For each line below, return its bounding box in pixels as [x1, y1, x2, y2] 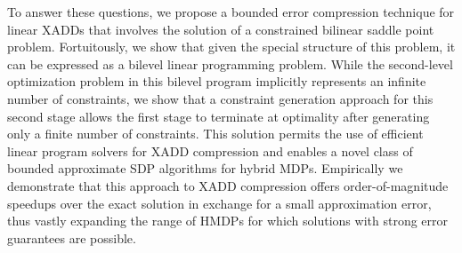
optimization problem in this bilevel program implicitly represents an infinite [7, 72, 426, 91]
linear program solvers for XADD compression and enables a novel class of [7, 141, 413, 160]
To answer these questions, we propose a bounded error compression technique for [7, 3, 455, 20]
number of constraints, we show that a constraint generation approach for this [7, 89, 434, 107]
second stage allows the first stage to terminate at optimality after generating [7, 107, 430, 125]
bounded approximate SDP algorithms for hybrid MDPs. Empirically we [7, 159, 403, 178]
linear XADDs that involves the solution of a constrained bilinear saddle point [7, 20, 434, 38]
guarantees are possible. [7, 228, 136, 247]
